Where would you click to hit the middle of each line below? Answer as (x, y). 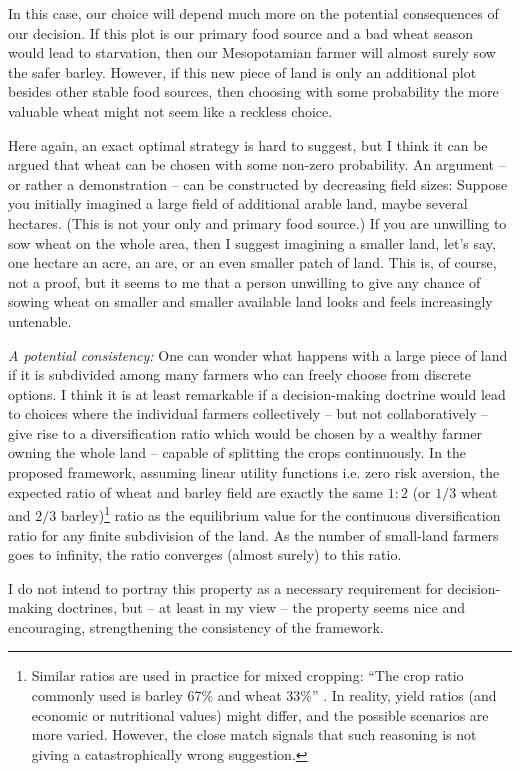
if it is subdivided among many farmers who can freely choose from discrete (239, 374)
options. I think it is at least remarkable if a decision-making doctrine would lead (257, 393)
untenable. (40, 320)
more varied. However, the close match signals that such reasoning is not (254, 734)
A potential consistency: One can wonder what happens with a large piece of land (258, 354)
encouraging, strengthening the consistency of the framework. (196, 626)
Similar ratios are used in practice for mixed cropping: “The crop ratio (247, 675)
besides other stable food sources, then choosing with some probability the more (253, 91)
